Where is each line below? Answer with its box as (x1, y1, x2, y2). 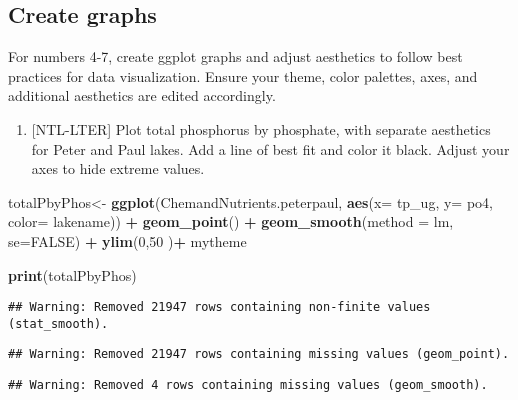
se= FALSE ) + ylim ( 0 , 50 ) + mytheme (8, 230, 247, 251)
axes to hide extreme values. (31, 158, 205, 179)
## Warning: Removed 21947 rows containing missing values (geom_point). (8, 347, 510, 362)
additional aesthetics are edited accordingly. (8, 85, 276, 106)
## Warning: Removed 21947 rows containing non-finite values (8, 300, 431, 315)
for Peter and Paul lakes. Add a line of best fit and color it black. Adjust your (31, 138, 510, 159)
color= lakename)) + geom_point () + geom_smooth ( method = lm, (8, 211, 454, 232)
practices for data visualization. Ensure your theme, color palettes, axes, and (8, 65, 478, 86)
